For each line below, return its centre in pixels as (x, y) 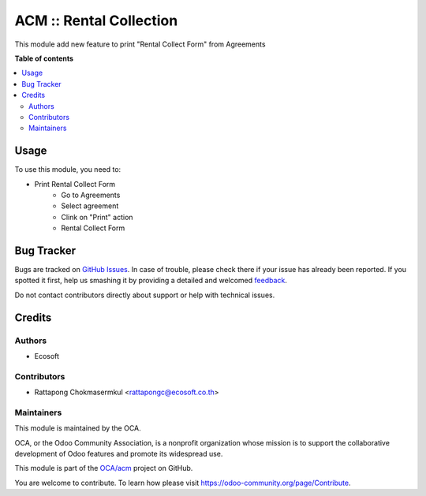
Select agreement (90, 206)
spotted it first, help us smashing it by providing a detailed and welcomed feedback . (151, 281)
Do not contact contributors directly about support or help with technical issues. (145, 295)
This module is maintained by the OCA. (78, 428)
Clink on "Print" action (97, 217)
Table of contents (44, 58)
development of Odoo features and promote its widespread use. (119, 454)
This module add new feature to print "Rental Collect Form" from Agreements (140, 44)
